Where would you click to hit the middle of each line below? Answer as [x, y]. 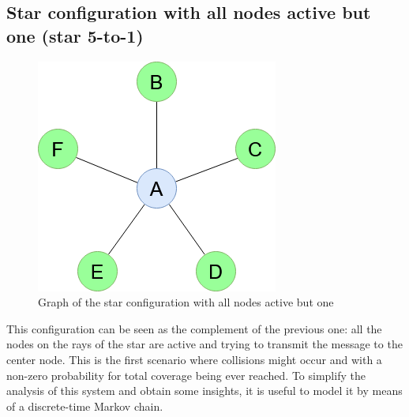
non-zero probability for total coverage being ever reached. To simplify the [186, 375]
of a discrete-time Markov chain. [85, 406]
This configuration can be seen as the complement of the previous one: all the [194, 328]
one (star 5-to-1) [75, 35]
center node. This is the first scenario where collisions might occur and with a [194, 359]
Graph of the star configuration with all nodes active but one [186, 302]
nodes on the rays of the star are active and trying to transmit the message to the [204, 344]
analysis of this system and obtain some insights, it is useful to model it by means [204, 391]
